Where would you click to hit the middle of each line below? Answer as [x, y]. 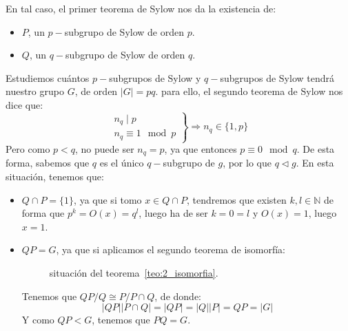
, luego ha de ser [173, 213]
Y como [38, 320]
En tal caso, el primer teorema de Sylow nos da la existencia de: [141, 8]
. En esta [315, 163]
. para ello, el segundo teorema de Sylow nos [249, 91]
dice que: [24, 104]
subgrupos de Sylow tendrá [277, 77]
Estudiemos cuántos [48, 77]
